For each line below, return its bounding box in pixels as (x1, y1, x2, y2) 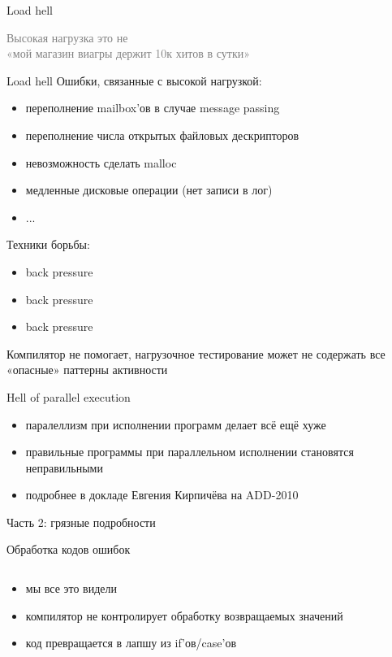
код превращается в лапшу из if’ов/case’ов (25, 634, 237, 651)
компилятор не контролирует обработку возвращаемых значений (25, 607, 343, 624)
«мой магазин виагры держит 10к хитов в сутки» (6, 45, 250, 62)
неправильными (25, 459, 103, 476)
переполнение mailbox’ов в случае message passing (25, 99, 280, 116)
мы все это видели (25, 580, 118, 597)
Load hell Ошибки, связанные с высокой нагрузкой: (6, 72, 262, 89)
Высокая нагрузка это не (6, 28, 128, 46)
